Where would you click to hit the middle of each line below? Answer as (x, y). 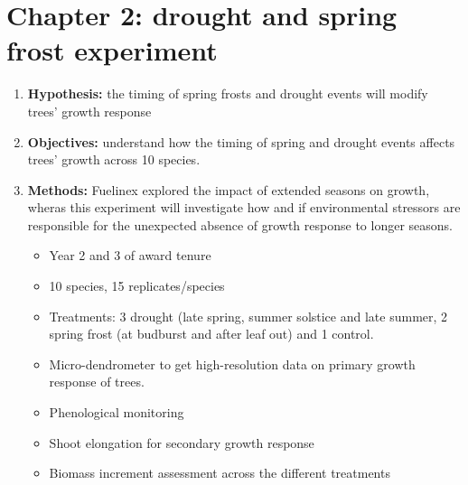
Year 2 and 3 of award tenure (130, 255)
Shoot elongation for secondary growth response (182, 442)
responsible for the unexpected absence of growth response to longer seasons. (240, 224)
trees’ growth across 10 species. (114, 159)
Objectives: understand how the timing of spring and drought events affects (241, 141)
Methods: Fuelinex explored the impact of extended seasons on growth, (229, 189)
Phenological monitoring (117, 412)
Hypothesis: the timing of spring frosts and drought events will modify (228, 93)
